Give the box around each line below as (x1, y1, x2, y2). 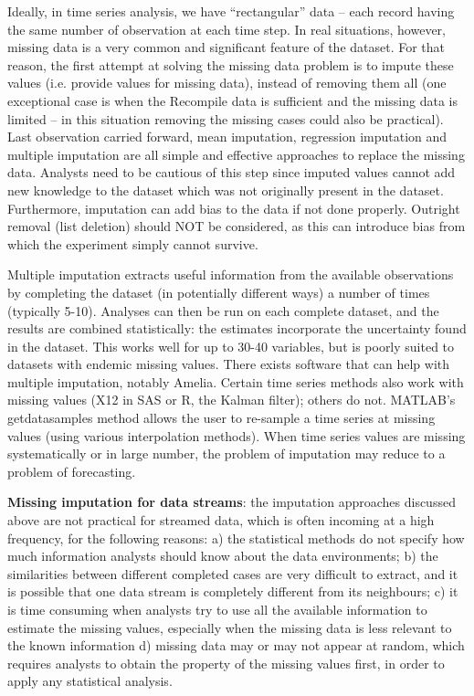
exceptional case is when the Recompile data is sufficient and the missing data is (7, 90, 458, 110)
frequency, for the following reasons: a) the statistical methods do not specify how (7, 528, 465, 547)
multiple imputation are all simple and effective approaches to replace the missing (7, 144, 465, 163)
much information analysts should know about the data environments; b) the (7, 546, 438, 565)
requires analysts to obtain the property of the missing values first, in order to (7, 653, 445, 672)
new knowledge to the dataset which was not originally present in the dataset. (7, 180, 444, 199)
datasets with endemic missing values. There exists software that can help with (7, 354, 450, 374)
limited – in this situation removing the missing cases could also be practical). (7, 109, 444, 128)
